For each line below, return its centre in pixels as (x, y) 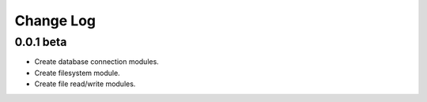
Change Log (55, 21)
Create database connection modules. (97, 62)
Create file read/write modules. (85, 84)
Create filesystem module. (77, 73)
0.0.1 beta (41, 42)
